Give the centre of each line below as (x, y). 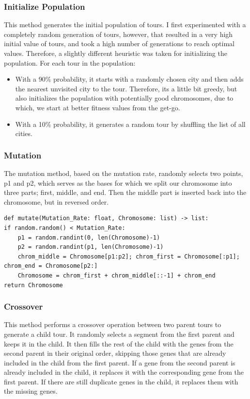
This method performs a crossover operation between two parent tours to (113, 324)
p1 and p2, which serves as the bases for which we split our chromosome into (118, 182)
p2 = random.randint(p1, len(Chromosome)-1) (91, 247)
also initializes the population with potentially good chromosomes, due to (124, 98)
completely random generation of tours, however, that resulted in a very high (118, 34)
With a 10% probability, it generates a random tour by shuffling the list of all (130, 124)
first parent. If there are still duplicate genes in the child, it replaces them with (121, 381)
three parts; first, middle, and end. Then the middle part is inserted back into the (125, 192)
